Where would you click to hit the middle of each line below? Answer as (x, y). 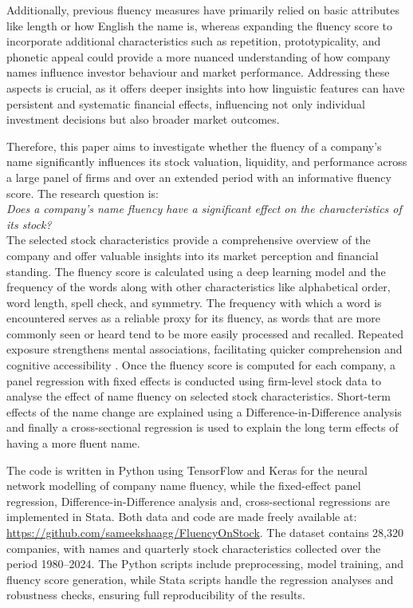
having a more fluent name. (73, 443)
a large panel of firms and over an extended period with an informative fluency (199, 177)
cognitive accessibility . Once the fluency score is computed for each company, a (201, 365)
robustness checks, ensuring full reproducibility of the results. (156, 595)
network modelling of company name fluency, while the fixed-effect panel (184, 486)
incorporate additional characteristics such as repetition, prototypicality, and (194, 41)
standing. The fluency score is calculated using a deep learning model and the (196, 271)
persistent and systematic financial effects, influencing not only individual (186, 103)
